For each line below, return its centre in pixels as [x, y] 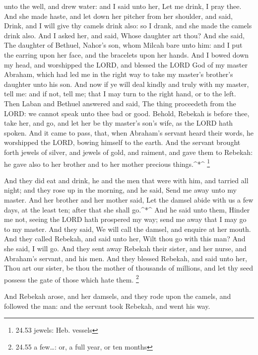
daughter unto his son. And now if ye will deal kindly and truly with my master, [127, 84]
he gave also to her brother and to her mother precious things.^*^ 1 [107, 163]
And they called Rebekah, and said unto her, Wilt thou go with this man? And [125, 239]
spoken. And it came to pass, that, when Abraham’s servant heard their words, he [129, 132]
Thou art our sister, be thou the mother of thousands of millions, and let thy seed [129, 268]
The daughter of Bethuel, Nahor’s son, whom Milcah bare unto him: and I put [123, 45]
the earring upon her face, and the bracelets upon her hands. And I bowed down [127, 54]
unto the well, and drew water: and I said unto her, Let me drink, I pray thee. [123, 6]
